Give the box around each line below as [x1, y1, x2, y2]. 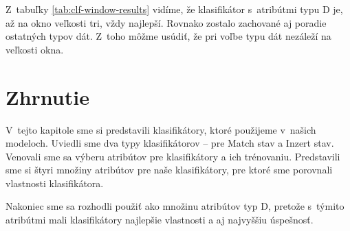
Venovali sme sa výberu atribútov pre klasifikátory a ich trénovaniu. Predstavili [6, 149, 340, 163]
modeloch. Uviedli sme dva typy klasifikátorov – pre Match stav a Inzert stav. [6, 136, 334, 150]
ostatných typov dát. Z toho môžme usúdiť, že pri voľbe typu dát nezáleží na [6, 29, 331, 43]
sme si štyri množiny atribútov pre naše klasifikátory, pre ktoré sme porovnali [6, 162, 333, 177]
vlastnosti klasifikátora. [6, 175, 104, 190]
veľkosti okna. [6, 42, 64, 56]
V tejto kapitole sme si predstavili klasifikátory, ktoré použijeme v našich [6, 122, 316, 136]
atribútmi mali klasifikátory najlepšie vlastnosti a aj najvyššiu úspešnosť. [6, 212, 314, 227]
